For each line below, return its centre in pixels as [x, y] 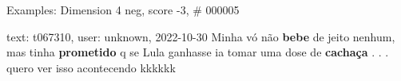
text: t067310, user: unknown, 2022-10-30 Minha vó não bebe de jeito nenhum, [201, 36]
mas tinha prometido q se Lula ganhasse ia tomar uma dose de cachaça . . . [198, 52]
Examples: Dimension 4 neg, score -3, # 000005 [123, 10]
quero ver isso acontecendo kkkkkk [91, 67]
